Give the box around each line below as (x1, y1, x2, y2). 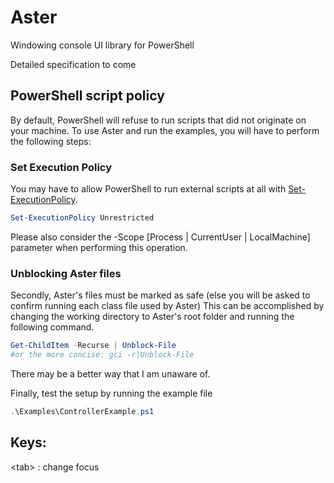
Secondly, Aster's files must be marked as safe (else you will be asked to (10, 289, 311, 301)
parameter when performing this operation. (10, 241, 188, 253)
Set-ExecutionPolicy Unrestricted (10, 213, 155, 223)
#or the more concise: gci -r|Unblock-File (10, 350, 195, 360)
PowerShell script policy (10, 87, 165, 105)
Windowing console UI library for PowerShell (10, 39, 195, 51)
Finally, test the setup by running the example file (10, 387, 213, 399)
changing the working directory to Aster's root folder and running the (10, 311, 295, 323)
